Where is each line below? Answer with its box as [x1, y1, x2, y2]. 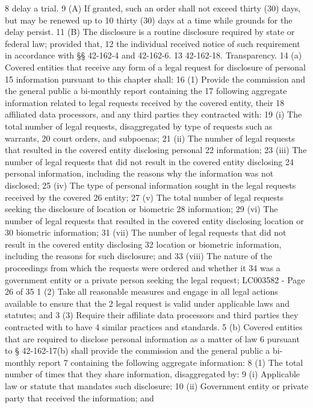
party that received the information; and [5, 391, 154, 404]
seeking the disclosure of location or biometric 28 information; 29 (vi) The [5, 202, 278, 215]
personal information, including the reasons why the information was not [5, 167, 274, 180]
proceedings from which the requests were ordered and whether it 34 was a [5, 262, 280, 274]
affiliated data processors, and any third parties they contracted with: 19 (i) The [5, 108, 302, 121]
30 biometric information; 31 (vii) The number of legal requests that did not [5, 226, 287, 239]
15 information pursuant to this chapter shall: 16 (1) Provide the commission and [5, 72, 305, 85]
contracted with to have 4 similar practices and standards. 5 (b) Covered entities [5, 321, 303, 333]
